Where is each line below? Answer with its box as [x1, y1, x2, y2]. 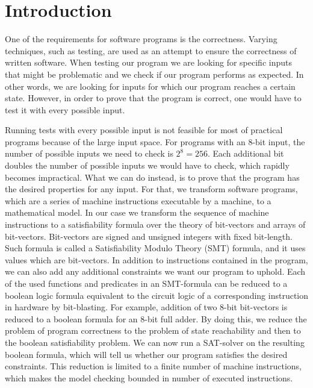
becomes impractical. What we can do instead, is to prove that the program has [5, 171, 300, 183]
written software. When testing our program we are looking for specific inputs [5, 56, 292, 69]
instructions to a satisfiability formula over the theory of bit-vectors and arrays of [5, 218, 306, 231]
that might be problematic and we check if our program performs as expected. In [5, 67, 304, 80]
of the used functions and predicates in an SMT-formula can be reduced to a [5, 277, 288, 289]
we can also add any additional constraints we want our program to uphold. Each [5, 265, 306, 278]
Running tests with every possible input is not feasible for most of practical [5, 124, 283, 136]
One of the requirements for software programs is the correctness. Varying [5, 33, 277, 45]
